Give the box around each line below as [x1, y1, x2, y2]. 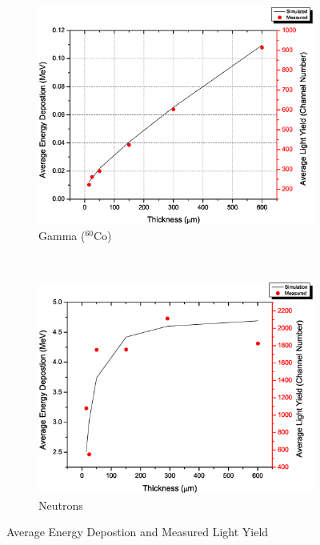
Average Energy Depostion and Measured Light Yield [6, 523, 269, 540]
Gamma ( [38, 227, 86, 244]
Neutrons [38, 496, 83, 513]
